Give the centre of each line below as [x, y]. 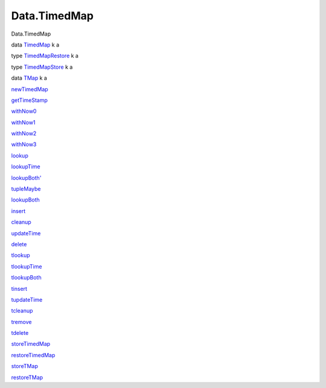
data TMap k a [29, 78]
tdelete [20, 333]
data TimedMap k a [35, 45]
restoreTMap [27, 377]
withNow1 [23, 122]
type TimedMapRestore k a [45, 56]
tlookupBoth [26, 278]
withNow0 [24, 111]
